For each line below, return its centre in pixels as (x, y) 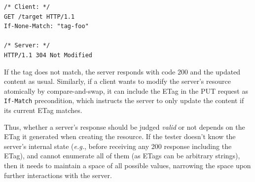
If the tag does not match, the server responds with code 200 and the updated (122, 71)
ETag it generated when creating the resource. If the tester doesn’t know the (120, 136)
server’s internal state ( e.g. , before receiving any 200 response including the (118, 146)
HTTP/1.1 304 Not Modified (48, 55)
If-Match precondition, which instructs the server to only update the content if (124, 100)
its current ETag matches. (43, 110)
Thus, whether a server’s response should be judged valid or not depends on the (125, 127)
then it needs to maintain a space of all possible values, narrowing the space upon (127, 165)
